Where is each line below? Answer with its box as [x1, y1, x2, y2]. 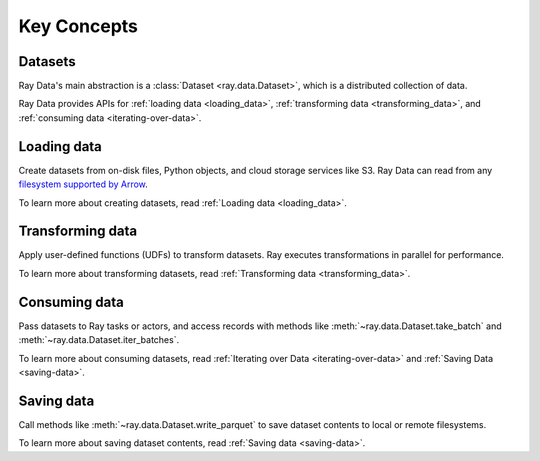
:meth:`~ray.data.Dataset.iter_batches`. [18, 334, 180, 346]
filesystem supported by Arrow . [18, 178, 149, 190]
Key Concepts [18, 15, 139, 37]
